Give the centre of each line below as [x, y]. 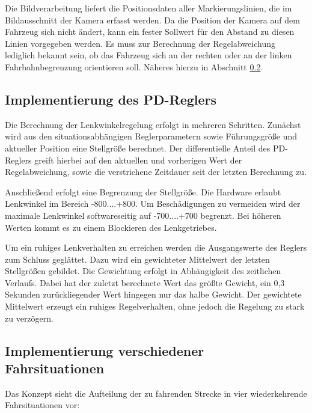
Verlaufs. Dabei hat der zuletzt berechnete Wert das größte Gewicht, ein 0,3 [145, 282]
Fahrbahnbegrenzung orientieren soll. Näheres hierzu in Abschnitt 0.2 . [134, 66]
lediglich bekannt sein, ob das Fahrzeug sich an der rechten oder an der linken [148, 55]
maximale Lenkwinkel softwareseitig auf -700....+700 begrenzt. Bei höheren [143, 215]
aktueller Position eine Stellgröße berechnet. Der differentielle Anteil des [138, 148]
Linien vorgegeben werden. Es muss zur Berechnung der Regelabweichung [140, 43]
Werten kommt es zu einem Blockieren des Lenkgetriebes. [111, 227]
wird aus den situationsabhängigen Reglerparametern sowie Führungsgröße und [151, 136]
